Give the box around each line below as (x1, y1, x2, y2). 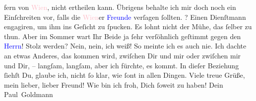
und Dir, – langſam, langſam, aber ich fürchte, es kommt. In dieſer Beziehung (4, 60, 239, 70)
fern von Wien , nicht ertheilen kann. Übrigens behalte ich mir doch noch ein (4, 2, 236, 12)
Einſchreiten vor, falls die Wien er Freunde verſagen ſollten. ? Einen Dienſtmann (4, 11, 246, 22)
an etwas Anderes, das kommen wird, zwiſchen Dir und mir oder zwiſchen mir (4, 50, 241, 60)
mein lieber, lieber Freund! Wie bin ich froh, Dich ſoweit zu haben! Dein (4, 79, 223, 90)
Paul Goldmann (4, 89, 53, 100)
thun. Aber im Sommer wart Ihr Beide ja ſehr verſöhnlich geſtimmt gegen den (4, 31, 241, 41)
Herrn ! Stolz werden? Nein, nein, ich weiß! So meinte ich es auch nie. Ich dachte (4, 41, 247, 51)
